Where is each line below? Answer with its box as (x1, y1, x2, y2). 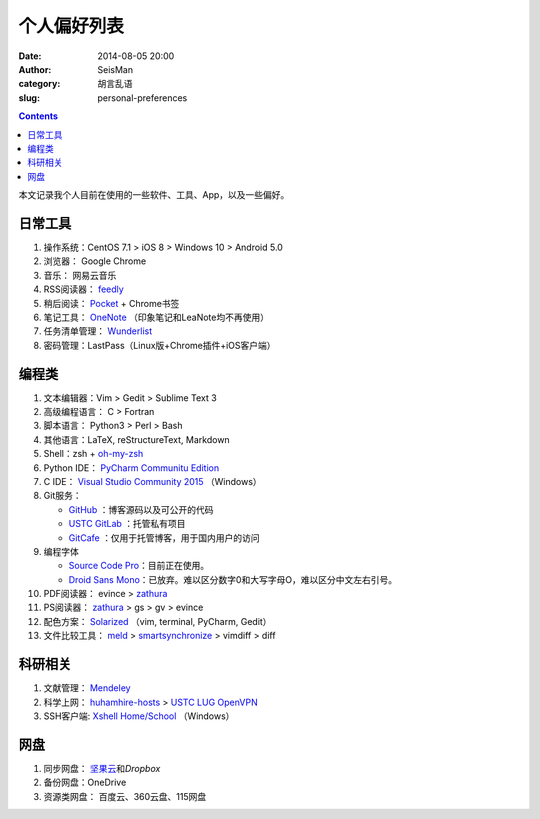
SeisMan (97, 63, 134, 75)
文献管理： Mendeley (43, 682, 131, 694)
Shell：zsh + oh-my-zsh (43, 448, 144, 460)
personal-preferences (97, 91, 188, 104)
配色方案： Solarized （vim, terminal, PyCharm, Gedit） (43, 615, 272, 627)
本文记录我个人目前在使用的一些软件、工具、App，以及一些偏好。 (18, 189, 290, 201)
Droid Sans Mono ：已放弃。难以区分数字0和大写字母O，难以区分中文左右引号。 (68, 573, 398, 585)
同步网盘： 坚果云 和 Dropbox (43, 762, 161, 774)
